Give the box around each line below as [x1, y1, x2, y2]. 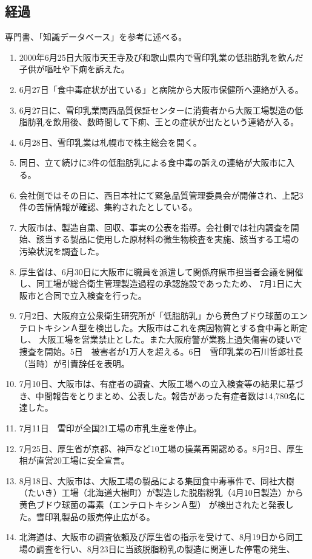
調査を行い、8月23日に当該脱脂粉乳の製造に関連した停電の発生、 [36, 542, 295, 555]
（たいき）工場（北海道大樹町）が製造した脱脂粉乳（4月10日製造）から [19, 486, 304, 499]
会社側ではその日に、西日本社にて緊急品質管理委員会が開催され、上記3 [19, 188, 304, 201]
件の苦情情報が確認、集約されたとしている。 [19, 201, 197, 213]
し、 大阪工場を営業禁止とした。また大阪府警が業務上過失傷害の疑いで [19, 333, 302, 346]
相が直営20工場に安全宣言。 [19, 454, 130, 467]
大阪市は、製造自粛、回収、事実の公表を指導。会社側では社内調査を [19, 221, 291, 233]
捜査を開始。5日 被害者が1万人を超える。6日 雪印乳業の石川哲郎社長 [19, 345, 304, 358]
